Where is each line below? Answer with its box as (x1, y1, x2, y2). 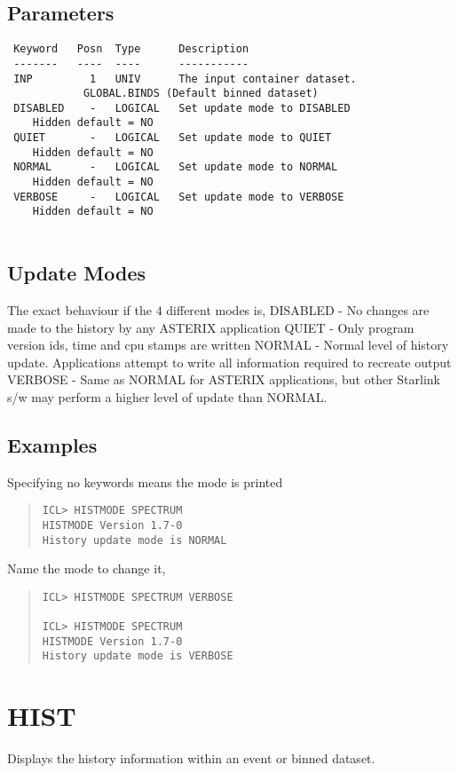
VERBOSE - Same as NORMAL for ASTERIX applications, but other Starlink (7, 370, 440, 389)
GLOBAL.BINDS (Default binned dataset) (83, 87, 319, 100)
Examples (7, 430, 98, 458)
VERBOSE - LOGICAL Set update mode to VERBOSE (13, 190, 344, 203)
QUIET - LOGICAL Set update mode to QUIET (13, 131, 332, 145)
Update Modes (7, 259, 146, 287)
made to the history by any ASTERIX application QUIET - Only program (7, 318, 415, 336)
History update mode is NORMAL (42, 533, 227, 547)
